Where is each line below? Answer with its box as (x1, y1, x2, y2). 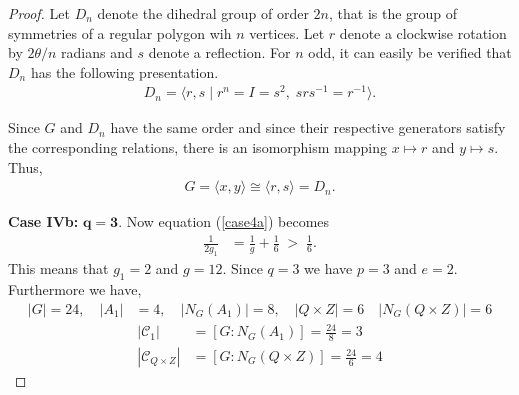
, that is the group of (329, 3, 458, 23)
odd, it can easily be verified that (308, 42, 512, 63)
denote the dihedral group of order (97, 3, 309, 23)
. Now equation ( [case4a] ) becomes (118, 211, 330, 232)
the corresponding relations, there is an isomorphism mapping (8, 137, 387, 158)
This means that (8, 258, 109, 279)
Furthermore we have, (8, 279, 142, 300)
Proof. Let (8, 3, 70, 23)
